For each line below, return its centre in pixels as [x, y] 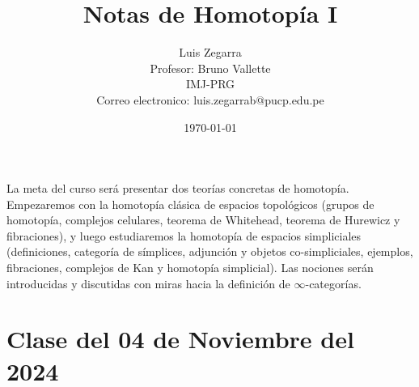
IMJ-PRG [210, 84]
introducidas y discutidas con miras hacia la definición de [148, 283]
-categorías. [333, 283]
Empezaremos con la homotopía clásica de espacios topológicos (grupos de [190, 204]
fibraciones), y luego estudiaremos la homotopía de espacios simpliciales [184, 235]
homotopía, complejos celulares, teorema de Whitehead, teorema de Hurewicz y [203, 220]
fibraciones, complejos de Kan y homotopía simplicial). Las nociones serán [190, 268]
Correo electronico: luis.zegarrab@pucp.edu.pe [210, 99]
